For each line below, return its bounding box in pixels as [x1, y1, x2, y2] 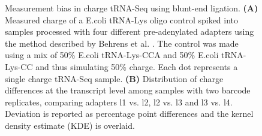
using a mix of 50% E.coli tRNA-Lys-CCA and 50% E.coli [5, 49, 219, 61]
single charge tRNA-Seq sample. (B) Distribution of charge [5, 72, 224, 84]
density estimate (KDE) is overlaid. [5, 119, 135, 131]
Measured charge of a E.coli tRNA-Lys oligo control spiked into [5, 13, 239, 26]
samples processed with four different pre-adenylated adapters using [5, 25, 254, 38]
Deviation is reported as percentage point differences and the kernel [5, 107, 254, 120]
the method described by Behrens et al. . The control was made [5, 37, 239, 49]
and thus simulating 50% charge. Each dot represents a [35, 60, 238, 72]
